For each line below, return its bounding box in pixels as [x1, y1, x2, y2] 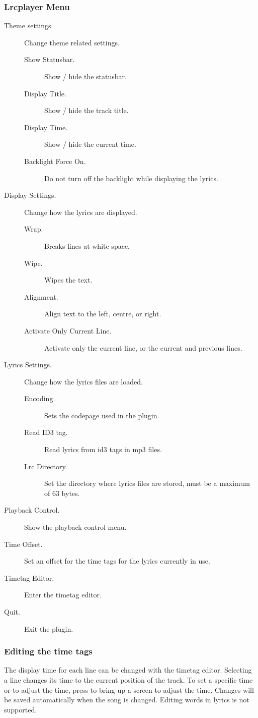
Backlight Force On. [24, 155, 86, 166]
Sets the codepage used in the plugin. [44, 410, 159, 420]
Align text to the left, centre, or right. [44, 308, 161, 319]
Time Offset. [4, 538, 43, 549]
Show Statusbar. [24, 54, 75, 65]
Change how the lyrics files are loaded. [24, 376, 143, 386]
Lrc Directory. [24, 461, 67, 471]
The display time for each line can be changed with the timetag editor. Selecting [4, 665, 252, 675]
